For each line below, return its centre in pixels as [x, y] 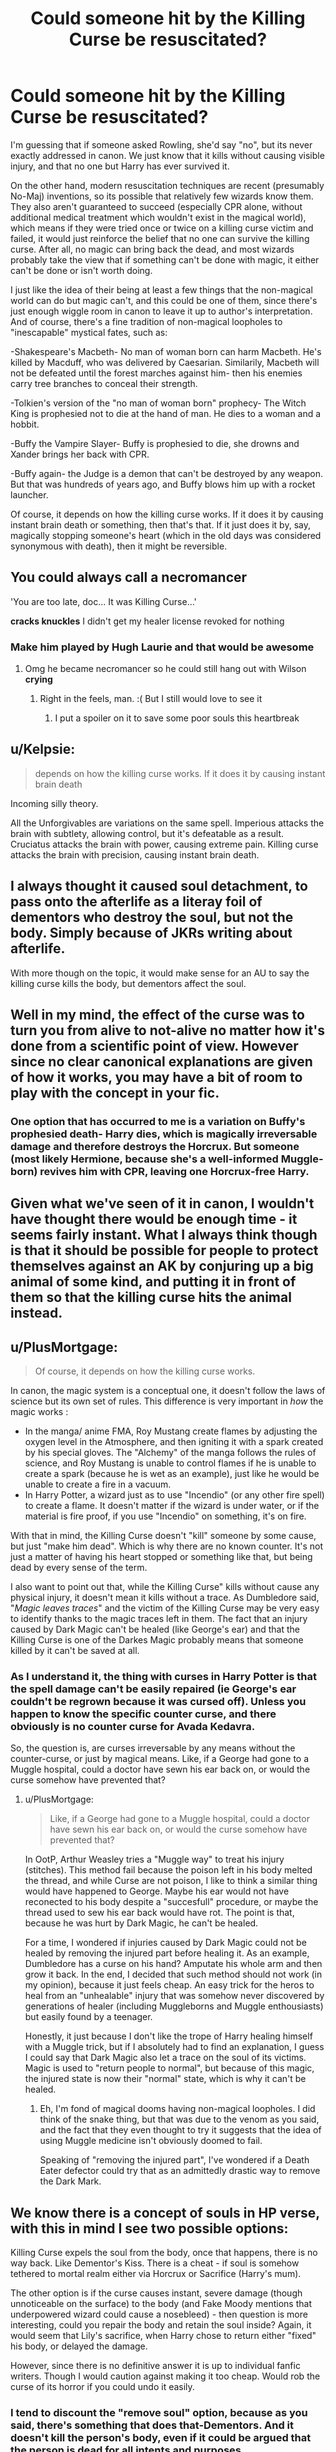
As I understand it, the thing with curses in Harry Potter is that [163, 1677]
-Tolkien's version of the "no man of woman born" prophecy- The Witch [158, 403]
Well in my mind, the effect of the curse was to [157, 1015]
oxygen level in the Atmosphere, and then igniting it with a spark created [174, 1442]
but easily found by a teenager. [88, 2017]
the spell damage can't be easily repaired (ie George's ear [153, 1689]
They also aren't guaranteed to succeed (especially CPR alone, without [156, 206]
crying [38, 679]
